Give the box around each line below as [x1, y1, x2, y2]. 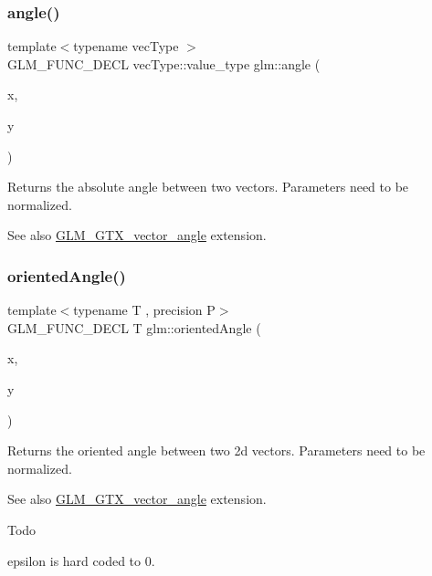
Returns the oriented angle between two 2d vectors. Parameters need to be [7, 441, 426, 460]
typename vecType [73, 37, 179, 56]
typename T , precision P [73, 300, 216, 319]
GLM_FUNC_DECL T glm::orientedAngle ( [7, 318, 261, 337]
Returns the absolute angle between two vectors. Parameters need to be [7, 177, 409, 196]
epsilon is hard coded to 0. [7, 550, 155, 570]
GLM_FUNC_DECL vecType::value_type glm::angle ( [7, 54, 321, 73]
